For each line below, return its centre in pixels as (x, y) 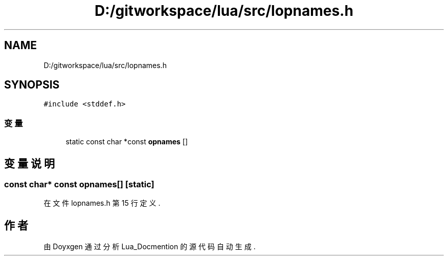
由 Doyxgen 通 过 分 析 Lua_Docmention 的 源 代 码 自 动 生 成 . (150, 247)
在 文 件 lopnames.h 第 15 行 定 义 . (102, 203)
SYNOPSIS (32, 85)
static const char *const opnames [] (127, 142)
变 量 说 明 (29, 163)
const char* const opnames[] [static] (79, 185)
